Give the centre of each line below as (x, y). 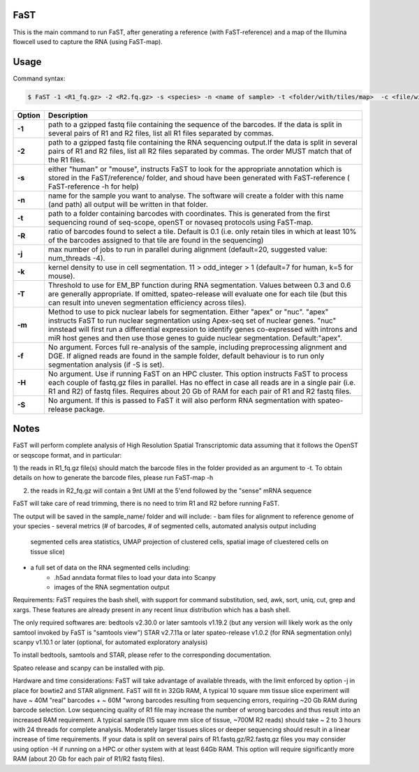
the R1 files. (67, 159)
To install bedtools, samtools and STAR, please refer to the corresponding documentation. (142, 655)
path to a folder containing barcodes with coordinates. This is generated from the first (189, 213)
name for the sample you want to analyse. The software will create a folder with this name (196, 196)
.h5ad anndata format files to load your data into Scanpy (135, 577)
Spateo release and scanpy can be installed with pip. (89, 668)
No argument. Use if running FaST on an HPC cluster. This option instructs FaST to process (198, 374)
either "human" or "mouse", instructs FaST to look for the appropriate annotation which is (195, 169)
